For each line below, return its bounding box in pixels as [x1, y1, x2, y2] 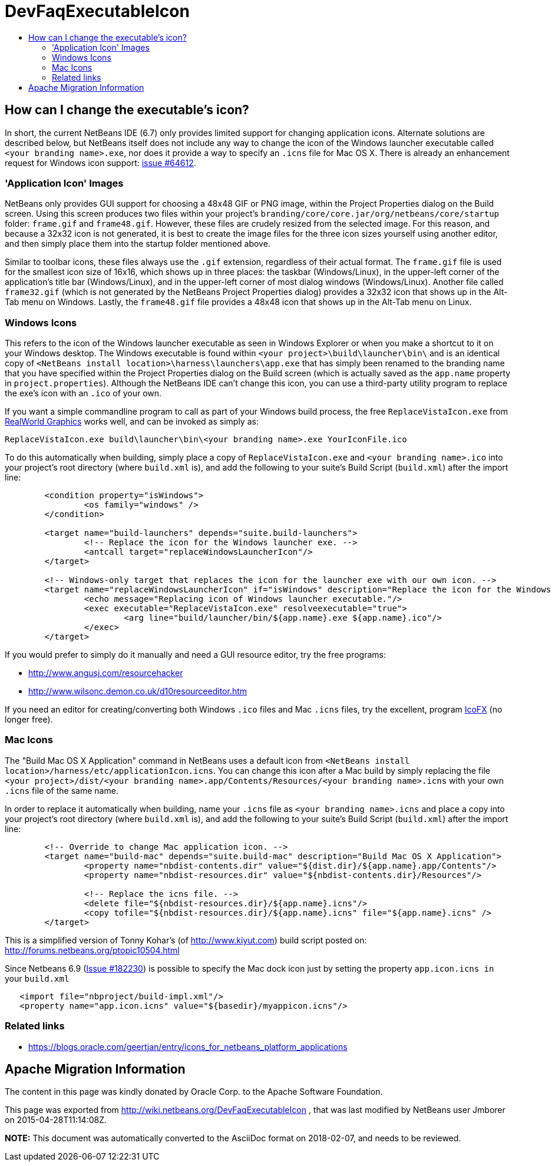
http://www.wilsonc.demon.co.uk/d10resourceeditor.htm [28, 686, 247, 697]
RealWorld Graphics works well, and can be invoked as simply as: [5, 416, 259, 427]
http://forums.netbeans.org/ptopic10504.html [5, 945, 180, 955]
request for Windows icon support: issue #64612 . [5, 157, 196, 168]
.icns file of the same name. [5, 785, 118, 796]
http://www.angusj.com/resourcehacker [28, 668, 183, 678]
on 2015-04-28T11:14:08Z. [5, 1115, 107, 1125]
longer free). [5, 714, 53, 725]
